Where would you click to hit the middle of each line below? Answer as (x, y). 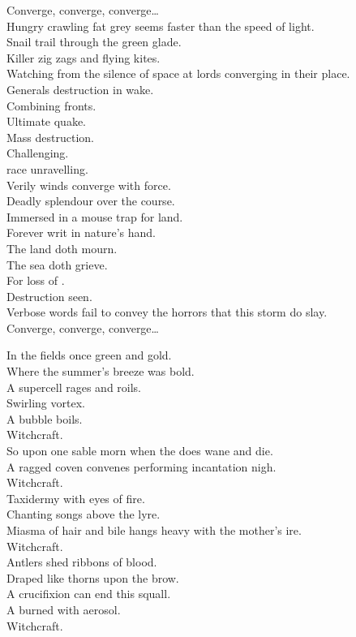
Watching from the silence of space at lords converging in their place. (178, 73)
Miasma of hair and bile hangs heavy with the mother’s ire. (154, 530)
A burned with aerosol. (64, 609)
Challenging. (38, 153)
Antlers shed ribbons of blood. (82, 562)
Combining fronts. (51, 105)
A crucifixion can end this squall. (89, 594)
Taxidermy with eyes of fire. (76, 498)
